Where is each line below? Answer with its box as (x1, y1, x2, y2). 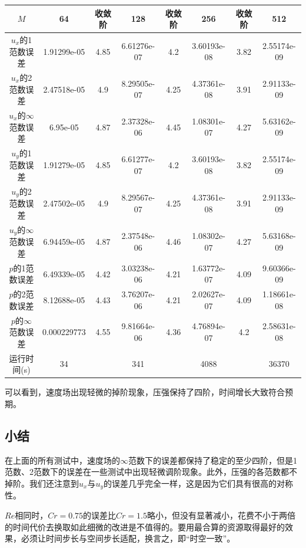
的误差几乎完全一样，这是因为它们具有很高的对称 (104, 477, 294, 489)
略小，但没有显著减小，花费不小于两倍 (147, 508, 295, 521)
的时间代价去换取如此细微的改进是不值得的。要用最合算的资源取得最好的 (5, 520, 285, 533)
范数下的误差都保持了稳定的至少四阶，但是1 (128, 454, 297, 466)
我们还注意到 (29, 477, 79, 489)
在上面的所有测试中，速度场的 (5, 454, 120, 466)
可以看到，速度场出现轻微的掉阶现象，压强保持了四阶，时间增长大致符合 (5, 386, 285, 398)
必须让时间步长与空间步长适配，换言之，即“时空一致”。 (21, 532, 235, 544)
